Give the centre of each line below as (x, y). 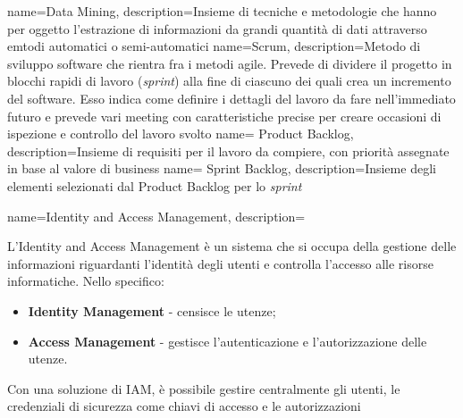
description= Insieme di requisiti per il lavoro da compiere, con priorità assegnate (228, 150)
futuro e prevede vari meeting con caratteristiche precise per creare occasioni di (224, 116)
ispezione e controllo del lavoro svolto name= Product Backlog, (181, 134)
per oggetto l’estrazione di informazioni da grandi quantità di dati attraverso (217, 28)
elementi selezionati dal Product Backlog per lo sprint (155, 185)
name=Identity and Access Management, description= (156, 216)
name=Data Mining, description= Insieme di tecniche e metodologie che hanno (222, 11)
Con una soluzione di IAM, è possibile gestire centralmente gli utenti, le (204, 388)
